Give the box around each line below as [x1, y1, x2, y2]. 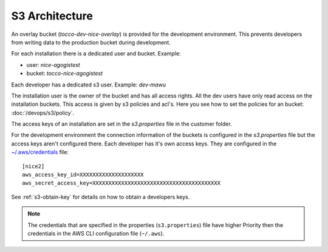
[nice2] [22, 163, 45, 170]
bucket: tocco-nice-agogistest [26, 70, 103, 77]
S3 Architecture [11, 9, 94, 23]
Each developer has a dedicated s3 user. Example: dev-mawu [11, 81, 166, 88]
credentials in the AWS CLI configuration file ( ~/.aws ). [27, 229, 165, 237]
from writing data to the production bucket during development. [11, 38, 171, 46]
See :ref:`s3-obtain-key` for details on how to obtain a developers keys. [11, 193, 190, 200]
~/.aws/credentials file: [11, 149, 69, 156]
